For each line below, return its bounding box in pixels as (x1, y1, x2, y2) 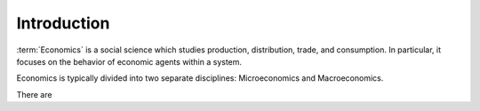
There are (16, 89, 52, 99)
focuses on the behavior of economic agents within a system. (16, 56, 243, 67)
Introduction (16, 13, 110, 33)
